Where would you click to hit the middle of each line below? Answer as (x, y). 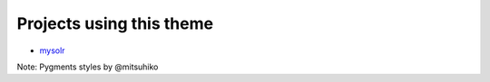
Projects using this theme (115, 23)
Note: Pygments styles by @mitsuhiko (88, 67)
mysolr (52, 50)
